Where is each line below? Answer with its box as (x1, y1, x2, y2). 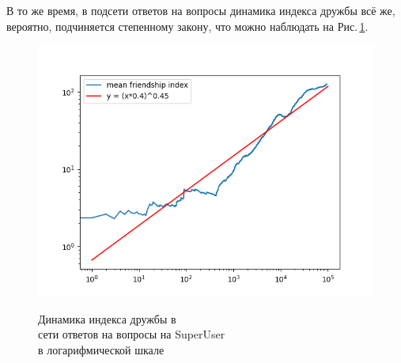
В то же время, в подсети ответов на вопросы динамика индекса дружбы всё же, (6, 2, 395, 18)
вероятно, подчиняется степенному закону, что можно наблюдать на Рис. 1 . (6, 17, 369, 34)
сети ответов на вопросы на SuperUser (38, 326, 225, 342)
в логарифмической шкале (38, 341, 165, 357)
